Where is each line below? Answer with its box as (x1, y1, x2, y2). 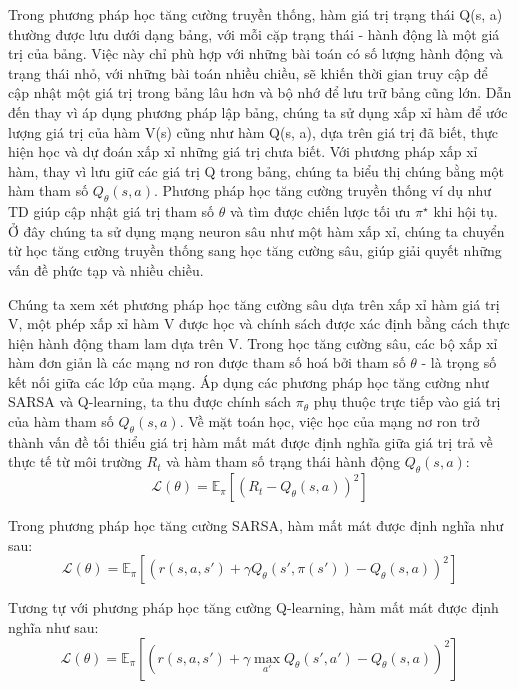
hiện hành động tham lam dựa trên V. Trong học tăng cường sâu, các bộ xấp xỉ (8, 332, 498, 353)
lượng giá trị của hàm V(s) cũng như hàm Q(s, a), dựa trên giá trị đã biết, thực (8, 121, 498, 142)
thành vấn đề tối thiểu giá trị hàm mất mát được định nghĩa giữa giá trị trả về (8, 431, 493, 452)
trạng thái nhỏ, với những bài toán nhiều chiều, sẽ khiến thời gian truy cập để (8, 62, 488, 83)
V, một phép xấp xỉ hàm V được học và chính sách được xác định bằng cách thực (8, 313, 510, 334)
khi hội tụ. (433, 201, 498, 222)
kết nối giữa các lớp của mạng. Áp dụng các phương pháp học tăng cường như (8, 371, 489, 392)
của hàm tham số (8, 411, 114, 432)
